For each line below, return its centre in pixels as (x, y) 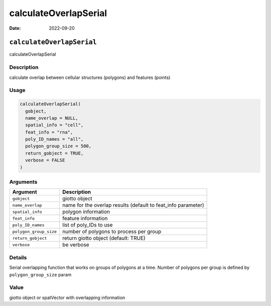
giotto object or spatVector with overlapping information (67, 297)
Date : (15, 28)
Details (18, 257)
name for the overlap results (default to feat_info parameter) (133, 205)
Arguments (23, 182)
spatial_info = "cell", (54, 125)
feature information (85, 219)
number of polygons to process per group (112, 232)
